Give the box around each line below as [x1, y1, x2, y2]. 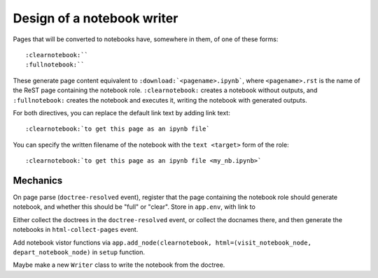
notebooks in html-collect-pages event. [13, 226, 139, 234]
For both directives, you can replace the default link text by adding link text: [13, 108, 230, 117]
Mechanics [13, 175, 63, 186]
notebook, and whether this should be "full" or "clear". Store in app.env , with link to [13, 203, 255, 211]
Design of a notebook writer [13, 10, 178, 26]
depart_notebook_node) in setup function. [13, 248, 146, 256]
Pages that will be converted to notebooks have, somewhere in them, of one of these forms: [13, 35, 279, 43]
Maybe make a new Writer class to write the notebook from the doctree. [13, 261, 225, 269]
